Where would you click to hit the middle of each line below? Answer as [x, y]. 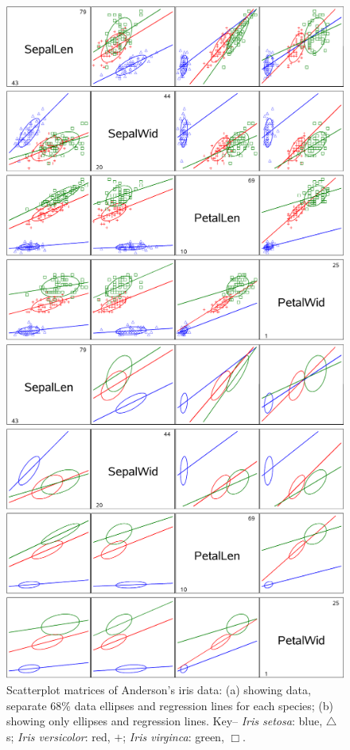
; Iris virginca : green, [173, 736]
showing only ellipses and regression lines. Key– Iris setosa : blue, [165, 721]
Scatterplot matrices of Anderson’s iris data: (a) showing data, [159, 690]
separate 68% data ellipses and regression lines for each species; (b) [170, 705]
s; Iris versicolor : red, [58, 736]
